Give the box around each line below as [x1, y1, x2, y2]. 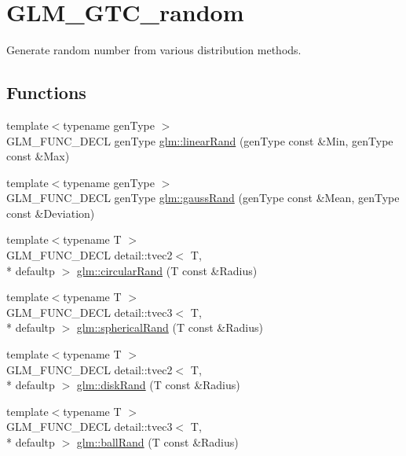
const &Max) [6, 148, 70, 164]
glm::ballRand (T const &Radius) [76, 434, 239, 450]
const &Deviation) [6, 204, 95, 221]
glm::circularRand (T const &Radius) [76, 262, 258, 278]
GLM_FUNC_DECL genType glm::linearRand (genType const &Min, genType [6, 132, 393, 149]
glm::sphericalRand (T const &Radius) [76, 319, 263, 336]
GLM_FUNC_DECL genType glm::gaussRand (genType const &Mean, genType [6, 189, 400, 206]
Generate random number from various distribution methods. [6, 42, 302, 58]
